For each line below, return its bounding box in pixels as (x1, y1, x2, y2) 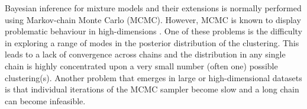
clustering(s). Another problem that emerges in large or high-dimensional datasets (5, 71, 302, 84)
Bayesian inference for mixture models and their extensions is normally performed (5, 2, 302, 14)
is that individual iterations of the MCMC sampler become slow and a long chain (5, 83, 299, 95)
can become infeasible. (5, 94, 86, 107)
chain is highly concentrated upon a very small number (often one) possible (5, 59, 278, 72)
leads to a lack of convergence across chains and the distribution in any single (5, 48, 286, 60)
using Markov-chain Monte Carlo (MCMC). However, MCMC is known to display (5, 13, 301, 25)
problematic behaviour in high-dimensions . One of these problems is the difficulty (5, 25, 302, 37)
